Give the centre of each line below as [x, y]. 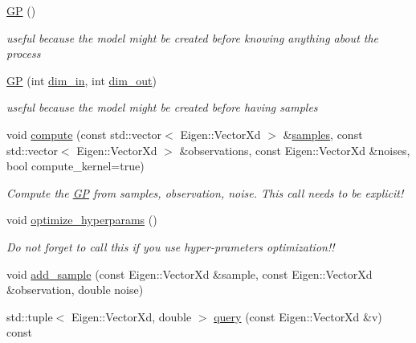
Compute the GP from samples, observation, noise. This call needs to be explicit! [205, 192]
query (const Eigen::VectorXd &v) [298, 316]
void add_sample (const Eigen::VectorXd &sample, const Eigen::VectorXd [190, 274]
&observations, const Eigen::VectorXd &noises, [295, 150]
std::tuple [30, 316]
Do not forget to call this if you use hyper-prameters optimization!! [171, 246]
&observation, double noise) [75, 290]
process [24, 53]
